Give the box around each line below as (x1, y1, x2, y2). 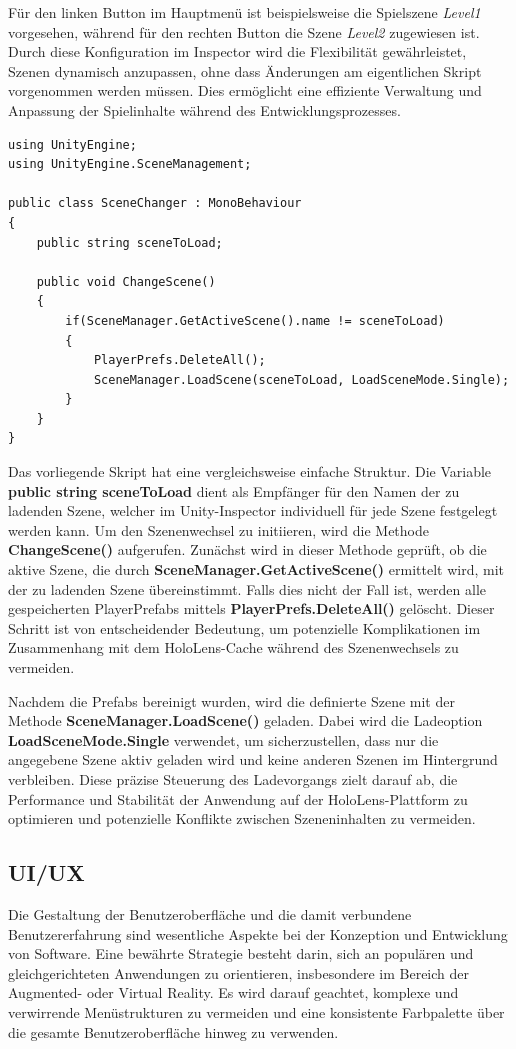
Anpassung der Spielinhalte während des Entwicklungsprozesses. (8, 99, 401, 120)
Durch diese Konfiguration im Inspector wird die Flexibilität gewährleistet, (8, 41, 467, 62)
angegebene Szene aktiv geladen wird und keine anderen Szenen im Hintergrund (8, 749, 498, 770)
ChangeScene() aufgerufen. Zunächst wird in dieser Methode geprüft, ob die (8, 539, 487, 560)
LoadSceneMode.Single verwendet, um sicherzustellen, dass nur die (8, 729, 439, 750)
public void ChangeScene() (36, 274, 216, 289)
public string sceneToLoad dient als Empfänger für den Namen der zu (8, 480, 460, 501)
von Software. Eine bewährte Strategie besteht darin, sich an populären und (8, 943, 474, 964)
